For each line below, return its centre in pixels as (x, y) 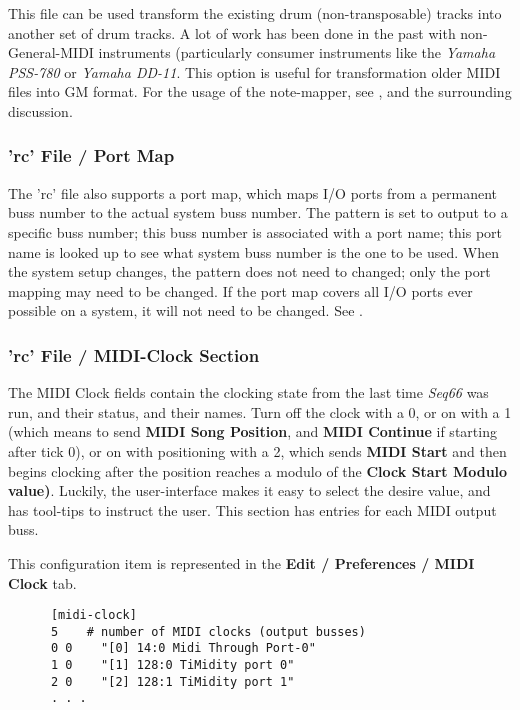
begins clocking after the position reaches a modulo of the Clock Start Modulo (258, 470)
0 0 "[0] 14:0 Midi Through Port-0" (183, 648)
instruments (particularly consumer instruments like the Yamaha (297, 52)
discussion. (40, 110)
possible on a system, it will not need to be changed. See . (185, 310)
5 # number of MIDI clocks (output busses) (208, 631)
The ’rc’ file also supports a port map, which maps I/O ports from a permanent (253, 192)
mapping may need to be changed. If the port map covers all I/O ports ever (240, 290)
